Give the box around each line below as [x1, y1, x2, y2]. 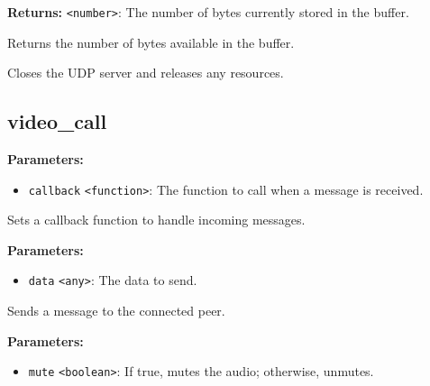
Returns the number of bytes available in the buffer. [7, 32, 295, 51]
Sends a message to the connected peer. [7, 301, 225, 320]
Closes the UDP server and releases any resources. [7, 63, 284, 82]
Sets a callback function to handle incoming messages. [7, 210, 306, 229]
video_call [7, 107, 107, 135]
